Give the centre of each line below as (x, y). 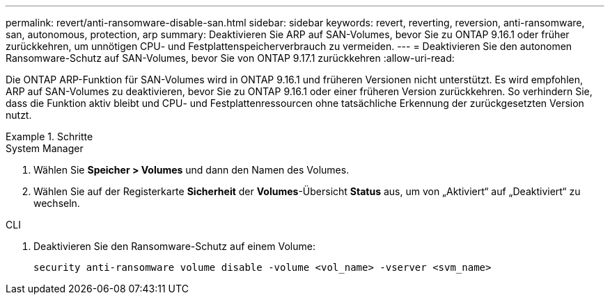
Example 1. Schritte (49, 136)
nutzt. (19, 115)
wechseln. (57, 203)
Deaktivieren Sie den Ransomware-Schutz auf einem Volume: (174, 246)
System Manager (45, 148)
